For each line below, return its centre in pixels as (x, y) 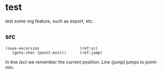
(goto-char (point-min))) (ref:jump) (57, 52)
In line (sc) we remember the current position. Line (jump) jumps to (75, 62)
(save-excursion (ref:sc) (52, 48)
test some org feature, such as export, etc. (49, 21)
